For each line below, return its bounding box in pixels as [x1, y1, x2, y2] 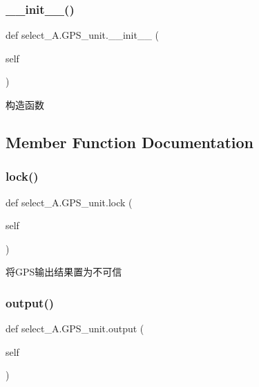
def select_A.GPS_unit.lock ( [6, 195, 133, 209]
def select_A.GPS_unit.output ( [6, 321, 144, 336]
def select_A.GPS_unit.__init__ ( [6, 28, 160, 42]
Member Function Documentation [6, 131, 254, 152]
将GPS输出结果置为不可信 [6, 264, 122, 279]
